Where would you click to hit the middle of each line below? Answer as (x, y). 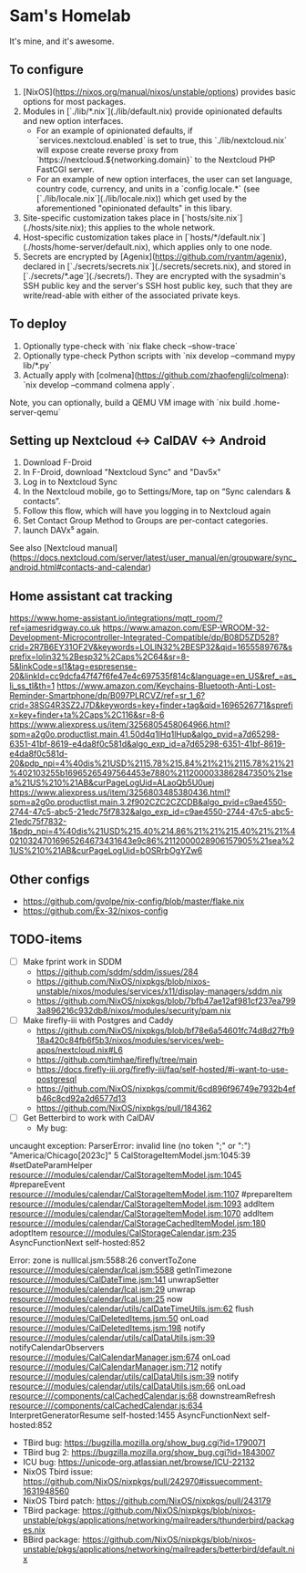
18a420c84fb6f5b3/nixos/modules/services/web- (130, 1040)
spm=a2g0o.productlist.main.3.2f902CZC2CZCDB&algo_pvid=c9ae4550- (148, 802)
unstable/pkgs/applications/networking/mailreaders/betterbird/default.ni (158, 1549)
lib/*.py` (37, 365)
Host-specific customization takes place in (103, 237)
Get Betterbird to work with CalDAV (89, 1117)
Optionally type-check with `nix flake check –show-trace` (130, 346)
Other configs (50, 880)
